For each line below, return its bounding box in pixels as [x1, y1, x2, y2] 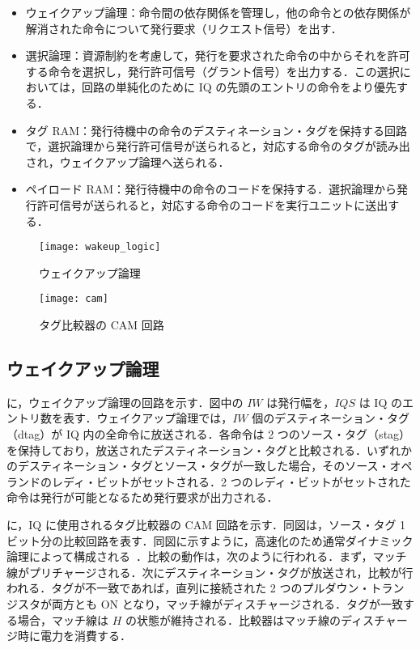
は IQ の [358, 393, 402, 410]
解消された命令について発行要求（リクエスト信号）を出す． [25, 19, 342, 36]
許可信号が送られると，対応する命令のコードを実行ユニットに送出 [36, 196, 388, 213]
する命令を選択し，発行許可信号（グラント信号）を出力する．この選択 [25, 62, 400, 79]
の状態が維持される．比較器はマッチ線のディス [125, 611, 374, 628]
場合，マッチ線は [17, 611, 108, 628]
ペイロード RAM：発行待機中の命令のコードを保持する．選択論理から [25, 180, 397, 197]
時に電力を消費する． [17, 627, 131, 644]
